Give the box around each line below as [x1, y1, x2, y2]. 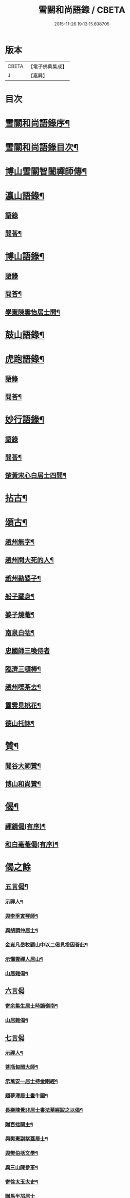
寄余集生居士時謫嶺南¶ [5, 1002, 58, 1009]
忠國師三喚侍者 [5, 647, 50, 655]
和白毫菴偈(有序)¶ [5, 840, 59, 849]
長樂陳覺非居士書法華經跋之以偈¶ [5, 1107, 83, 1113]
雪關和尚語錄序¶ [5, 118, 70, 129]
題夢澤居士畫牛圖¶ [5, 1092, 48, 1099]
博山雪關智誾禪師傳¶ [5, 166, 87, 177]
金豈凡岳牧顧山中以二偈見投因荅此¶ [5, 941, 88, 948]
